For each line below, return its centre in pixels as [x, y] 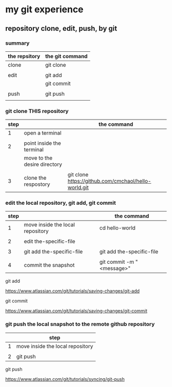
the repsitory [24, 56]
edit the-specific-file [50, 241]
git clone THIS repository [37, 111]
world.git [78, 187]
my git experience [44, 9]
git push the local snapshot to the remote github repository [80, 324]
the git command [67, 56]
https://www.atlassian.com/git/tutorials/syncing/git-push [65, 379]
